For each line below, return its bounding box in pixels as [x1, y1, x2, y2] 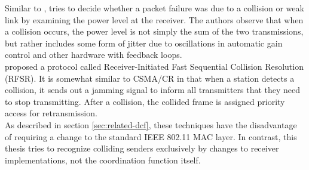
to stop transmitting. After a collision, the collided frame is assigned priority [5, 95, 285, 107]
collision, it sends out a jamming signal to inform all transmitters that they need [5, 84, 301, 96]
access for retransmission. [5, 107, 97, 119]
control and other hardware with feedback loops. [5, 48, 182, 61]
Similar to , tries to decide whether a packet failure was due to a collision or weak [5, 2, 304, 14]
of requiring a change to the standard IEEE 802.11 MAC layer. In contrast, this [5, 130, 297, 143]
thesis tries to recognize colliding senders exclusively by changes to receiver [5, 142, 279, 154]
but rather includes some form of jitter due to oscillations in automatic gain [5, 36, 283, 49]
